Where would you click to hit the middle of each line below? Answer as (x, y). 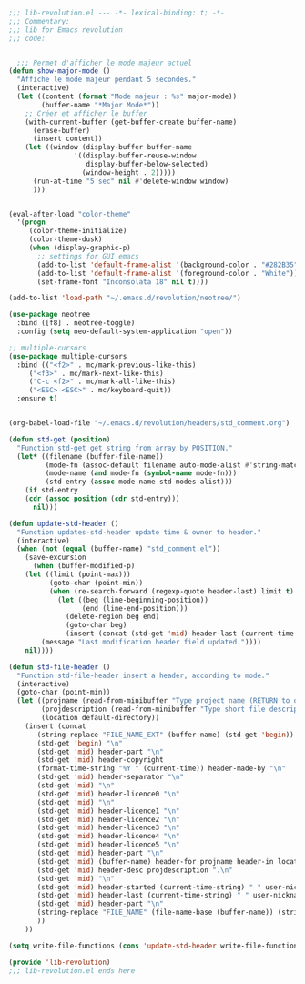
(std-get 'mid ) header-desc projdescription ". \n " (135, 870)
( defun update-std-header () (64, 523)
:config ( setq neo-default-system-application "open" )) (125, 331)
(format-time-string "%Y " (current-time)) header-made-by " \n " (161, 769)
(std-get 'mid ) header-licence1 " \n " (108, 811)
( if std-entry (51, 491)
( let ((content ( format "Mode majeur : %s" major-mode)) (127, 96)
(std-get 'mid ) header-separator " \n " (110, 777)
